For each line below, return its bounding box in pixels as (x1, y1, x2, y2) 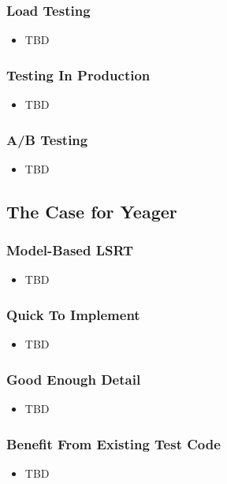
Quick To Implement (6, 304, 140, 324)
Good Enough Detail (6, 369, 141, 389)
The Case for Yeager (6, 199, 177, 223)
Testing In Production (6, 65, 151, 84)
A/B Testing (6, 129, 88, 149)
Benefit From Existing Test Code (6, 434, 221, 453)
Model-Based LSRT (6, 240, 134, 260)
